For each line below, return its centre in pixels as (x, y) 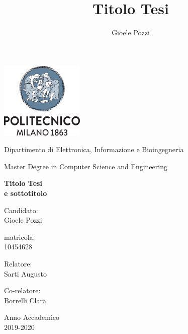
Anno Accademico (32, 317)
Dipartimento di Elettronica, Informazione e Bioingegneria (94, 149)
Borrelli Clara (25, 300)
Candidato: (21, 210)
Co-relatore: (22, 290)
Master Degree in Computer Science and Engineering (86, 166)
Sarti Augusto (25, 273)
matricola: (20, 237)
